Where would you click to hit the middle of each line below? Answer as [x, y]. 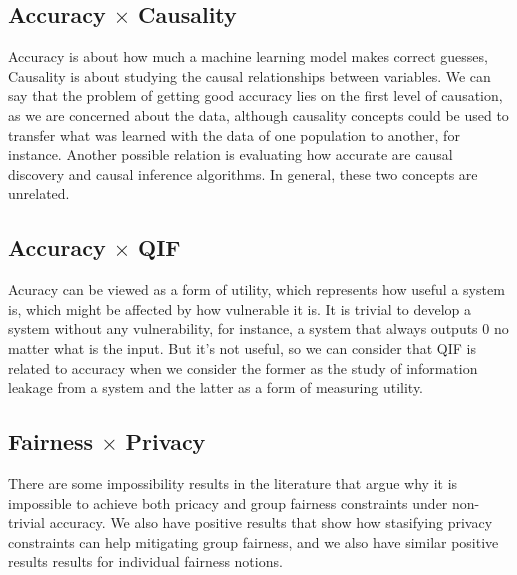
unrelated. [39, 193]
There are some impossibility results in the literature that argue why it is [233, 482]
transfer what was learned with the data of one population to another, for [234, 134]
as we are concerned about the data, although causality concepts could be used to [258, 114]
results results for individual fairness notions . [145, 561]
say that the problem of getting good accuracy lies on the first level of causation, [255, 95]
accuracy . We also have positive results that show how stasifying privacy [271, 522]
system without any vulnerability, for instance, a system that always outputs [243, 328]
